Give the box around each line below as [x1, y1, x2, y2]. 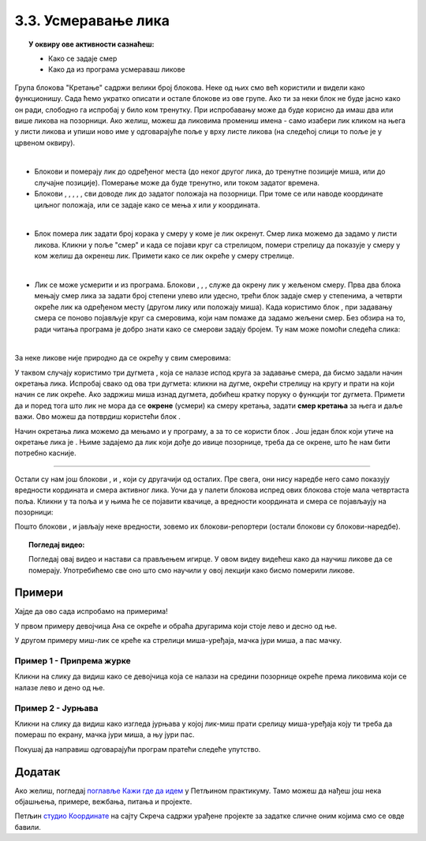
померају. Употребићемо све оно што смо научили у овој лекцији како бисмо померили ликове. [28, 565, 355, 575]
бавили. [14, 822, 41, 832]
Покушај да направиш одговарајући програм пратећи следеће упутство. [14, 744, 261, 753]
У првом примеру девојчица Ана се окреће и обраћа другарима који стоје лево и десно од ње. [14, 621, 337, 630]
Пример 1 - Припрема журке [14, 656, 132, 667]
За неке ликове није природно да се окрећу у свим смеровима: [14, 353, 231, 363]
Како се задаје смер [48, 54, 118, 63]
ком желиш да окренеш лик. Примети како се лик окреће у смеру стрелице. [34, 251, 295, 260]
